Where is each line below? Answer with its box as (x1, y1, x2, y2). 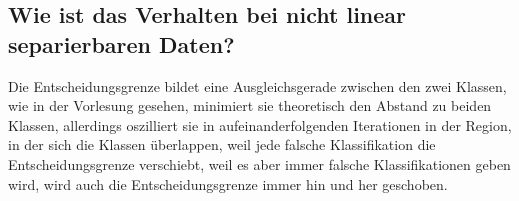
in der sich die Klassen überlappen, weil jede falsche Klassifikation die (8, 134, 436, 155)
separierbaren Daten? (8, 28, 235, 59)
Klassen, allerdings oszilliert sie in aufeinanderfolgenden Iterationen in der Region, (8, 114, 512, 135)
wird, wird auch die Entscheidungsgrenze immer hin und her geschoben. (8, 173, 448, 194)
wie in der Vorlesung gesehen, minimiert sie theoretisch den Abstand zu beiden (8, 95, 492, 116)
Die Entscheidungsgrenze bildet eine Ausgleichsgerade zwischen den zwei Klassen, (8, 75, 507, 96)
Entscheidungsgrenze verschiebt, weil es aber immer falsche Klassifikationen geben (8, 153, 511, 174)
